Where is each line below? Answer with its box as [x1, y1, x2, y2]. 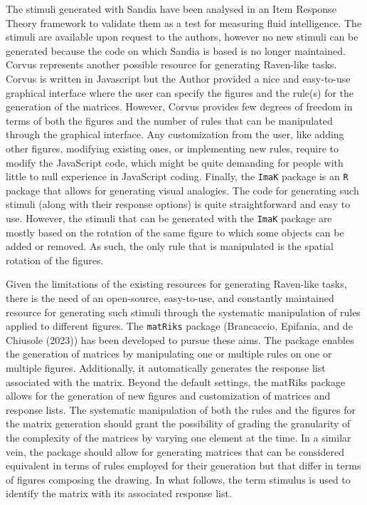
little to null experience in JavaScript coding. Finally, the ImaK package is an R [6, 169, 349, 184]
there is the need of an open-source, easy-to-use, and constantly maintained [6, 291, 334, 305]
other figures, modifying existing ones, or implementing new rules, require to [6, 140, 339, 155]
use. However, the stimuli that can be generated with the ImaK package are [6, 210, 332, 225]
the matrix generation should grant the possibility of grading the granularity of [6, 416, 351, 431]
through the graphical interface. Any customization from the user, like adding [6, 127, 344, 142]
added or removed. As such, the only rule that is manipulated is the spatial [6, 239, 334, 254]
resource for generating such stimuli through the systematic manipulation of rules [6, 304, 361, 319]
